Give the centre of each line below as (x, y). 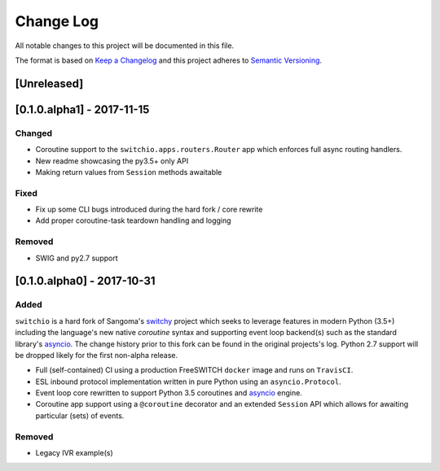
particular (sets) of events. (80, 416)
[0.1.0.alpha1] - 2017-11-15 (82, 109)
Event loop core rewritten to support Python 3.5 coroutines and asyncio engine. (169, 393)
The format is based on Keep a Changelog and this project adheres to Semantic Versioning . (168, 60)
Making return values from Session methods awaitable (129, 172)
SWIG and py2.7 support (77, 258)
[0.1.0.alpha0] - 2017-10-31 (85, 281)
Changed (34, 133)
